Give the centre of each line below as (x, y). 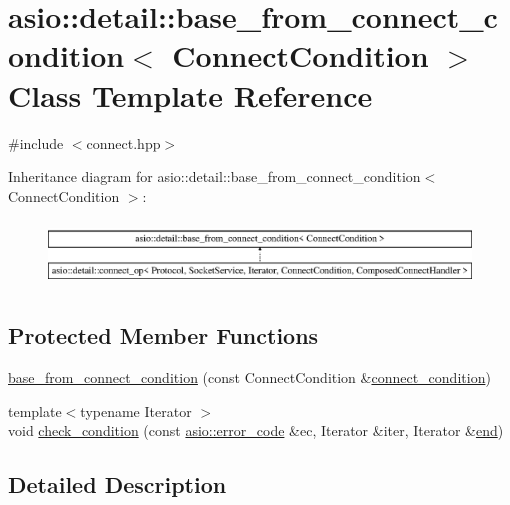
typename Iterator (136, 410)
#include (36, 142)
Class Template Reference (190, 94)
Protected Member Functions (163, 335)
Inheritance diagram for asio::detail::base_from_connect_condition (214, 176)
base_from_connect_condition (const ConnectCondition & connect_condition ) (249, 377)
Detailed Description (117, 484)
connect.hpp (123, 142)
